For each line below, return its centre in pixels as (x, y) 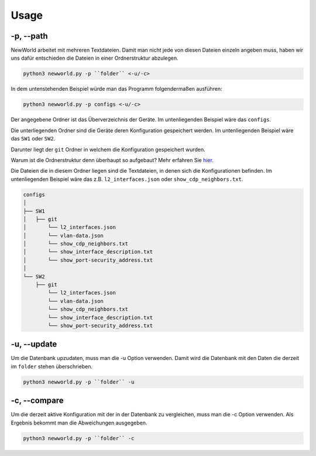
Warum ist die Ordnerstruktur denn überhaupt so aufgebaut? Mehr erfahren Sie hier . (112, 160)
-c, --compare (37, 401)
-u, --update (34, 344)
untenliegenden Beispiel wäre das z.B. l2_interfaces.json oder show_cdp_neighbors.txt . (127, 179)
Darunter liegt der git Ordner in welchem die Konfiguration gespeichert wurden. (108, 149)
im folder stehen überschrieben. (52, 366)
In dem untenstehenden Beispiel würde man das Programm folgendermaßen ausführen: (116, 89)
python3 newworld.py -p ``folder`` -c (79, 438)
